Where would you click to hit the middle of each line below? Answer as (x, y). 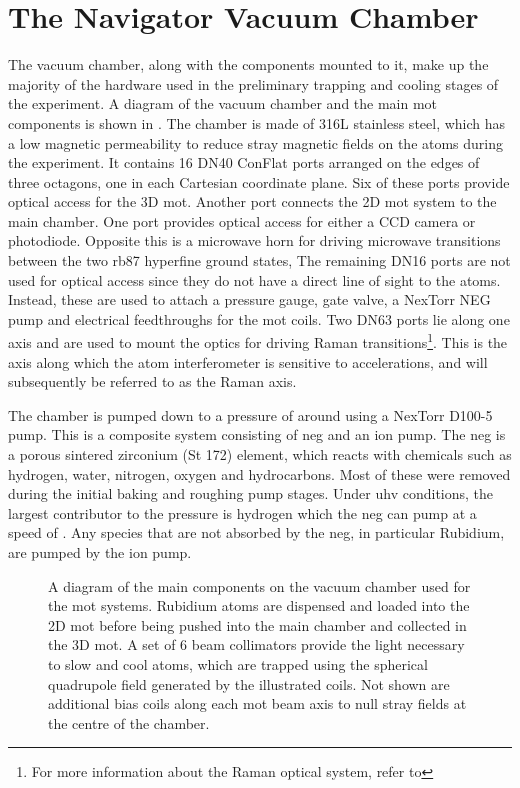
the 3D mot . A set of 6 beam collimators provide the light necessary (256, 644)
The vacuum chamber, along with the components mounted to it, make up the (248, 64)
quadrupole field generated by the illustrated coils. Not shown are (249, 683)
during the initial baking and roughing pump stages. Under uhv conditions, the (251, 493)
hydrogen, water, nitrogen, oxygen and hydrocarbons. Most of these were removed (259, 473)
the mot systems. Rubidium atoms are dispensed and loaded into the (259, 605)
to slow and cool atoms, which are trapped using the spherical (238, 664)
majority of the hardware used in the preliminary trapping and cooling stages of (253, 83)
